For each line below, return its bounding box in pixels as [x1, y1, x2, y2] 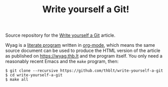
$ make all [5, 77, 29, 82]
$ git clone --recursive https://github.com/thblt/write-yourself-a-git [5, 68, 163, 73]
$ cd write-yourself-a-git [5, 73, 63, 78]
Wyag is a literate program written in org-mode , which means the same [5, 42, 155, 48]
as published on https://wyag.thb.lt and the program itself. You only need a [5, 53, 162, 59]
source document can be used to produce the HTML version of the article [5, 47, 161, 54]
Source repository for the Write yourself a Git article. [5, 32, 116, 39]
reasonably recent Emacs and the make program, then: [5, 59, 119, 65]
